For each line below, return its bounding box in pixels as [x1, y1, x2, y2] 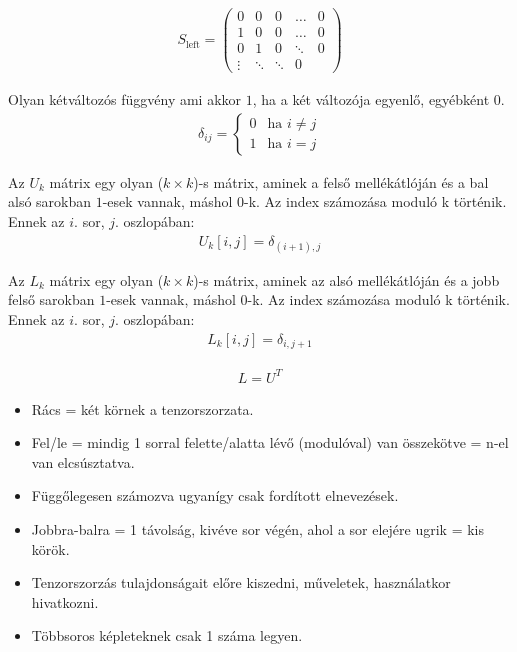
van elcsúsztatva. [31, 451, 135, 472]
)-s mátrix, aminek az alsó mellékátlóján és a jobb [193, 269, 500, 290]
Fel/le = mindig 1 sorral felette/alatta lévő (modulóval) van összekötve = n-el [31, 432, 509, 453]
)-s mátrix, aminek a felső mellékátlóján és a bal [193, 171, 489, 192]
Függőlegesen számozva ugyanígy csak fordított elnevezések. [31, 485, 399, 506]
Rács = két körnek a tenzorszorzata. [31, 398, 254, 419]
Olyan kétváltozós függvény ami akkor [8, 89, 242, 110]
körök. [31, 538, 70, 559]
